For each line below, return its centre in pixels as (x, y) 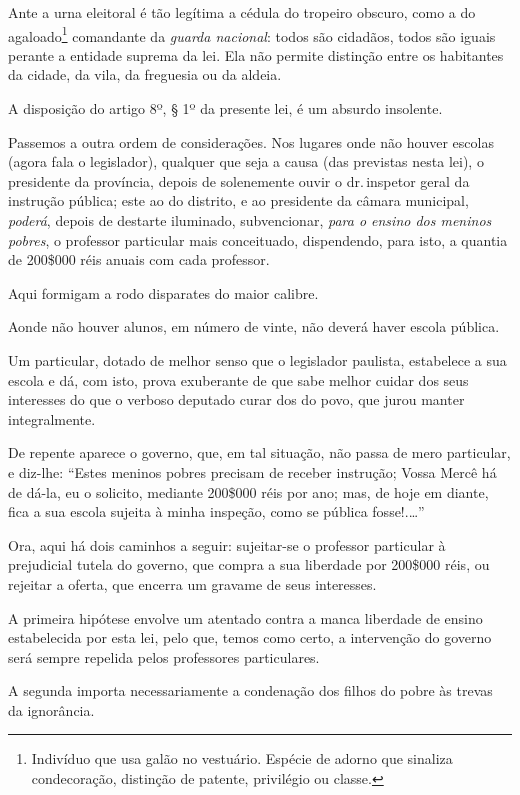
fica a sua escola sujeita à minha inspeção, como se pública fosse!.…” (216, 511)
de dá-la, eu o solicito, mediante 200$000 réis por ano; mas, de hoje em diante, (248, 491)
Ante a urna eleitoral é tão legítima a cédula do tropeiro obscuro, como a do (242, 12)
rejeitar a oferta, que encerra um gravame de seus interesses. (192, 583)
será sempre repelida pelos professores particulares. (164, 656)
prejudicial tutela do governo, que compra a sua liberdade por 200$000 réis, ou (249, 564)
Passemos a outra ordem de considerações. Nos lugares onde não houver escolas (251, 141)
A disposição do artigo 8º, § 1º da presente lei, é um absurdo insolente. (225, 108)
